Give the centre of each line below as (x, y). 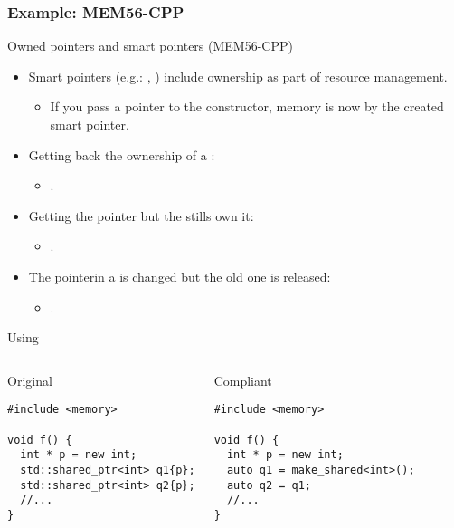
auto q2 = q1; (269, 485)
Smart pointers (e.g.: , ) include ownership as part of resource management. (238, 76)
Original (30, 380)
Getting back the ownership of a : (122, 154)
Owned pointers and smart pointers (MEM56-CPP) (150, 46)
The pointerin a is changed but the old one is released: (180, 276)
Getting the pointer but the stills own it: (141, 215)
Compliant (243, 380)
